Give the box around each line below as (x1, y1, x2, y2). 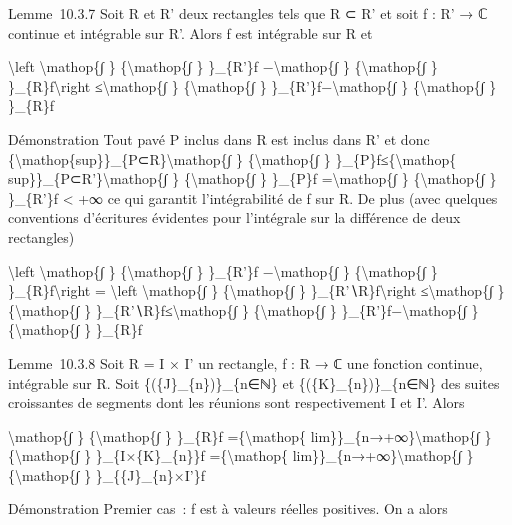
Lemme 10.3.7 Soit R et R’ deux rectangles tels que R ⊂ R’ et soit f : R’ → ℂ (8, 3, 488, 23)
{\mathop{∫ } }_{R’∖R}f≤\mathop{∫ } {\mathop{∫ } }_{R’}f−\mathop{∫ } (8, 299, 479, 320)
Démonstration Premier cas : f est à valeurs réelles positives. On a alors (8, 498, 448, 519)
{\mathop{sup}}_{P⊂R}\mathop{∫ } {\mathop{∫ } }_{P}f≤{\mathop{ (8, 148, 457, 169)
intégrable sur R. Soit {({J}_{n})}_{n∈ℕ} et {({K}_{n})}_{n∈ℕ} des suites (8, 372, 500, 393)
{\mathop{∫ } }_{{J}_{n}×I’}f (8, 464, 205, 485)
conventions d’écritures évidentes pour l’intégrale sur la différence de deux (8, 207, 461, 228)
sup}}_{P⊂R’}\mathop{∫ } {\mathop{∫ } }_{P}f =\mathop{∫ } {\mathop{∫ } (8, 168, 497, 189)
